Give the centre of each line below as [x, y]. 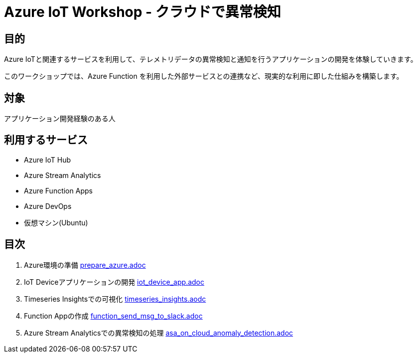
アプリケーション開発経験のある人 [60, 119]
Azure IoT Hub [48, 160]
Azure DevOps [48, 206]
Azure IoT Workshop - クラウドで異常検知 [142, 12]
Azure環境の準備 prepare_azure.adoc [85, 265]
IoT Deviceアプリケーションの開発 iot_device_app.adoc [114, 282]
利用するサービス [46, 140]
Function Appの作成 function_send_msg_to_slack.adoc [113, 316]
